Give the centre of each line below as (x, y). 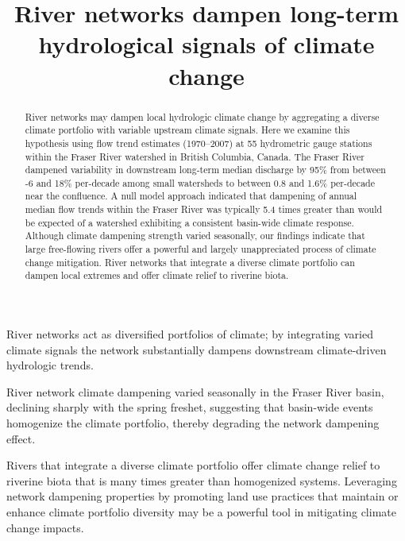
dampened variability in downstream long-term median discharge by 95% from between (205, 170)
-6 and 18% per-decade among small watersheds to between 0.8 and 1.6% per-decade (200, 182)
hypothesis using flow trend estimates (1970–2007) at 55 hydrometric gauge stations (199, 143)
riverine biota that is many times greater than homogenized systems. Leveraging (202, 480)
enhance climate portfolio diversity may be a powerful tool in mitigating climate (201, 512)
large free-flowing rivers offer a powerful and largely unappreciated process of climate (201, 249)
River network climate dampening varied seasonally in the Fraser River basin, (195, 391)
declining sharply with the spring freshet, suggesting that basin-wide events (190, 407)
